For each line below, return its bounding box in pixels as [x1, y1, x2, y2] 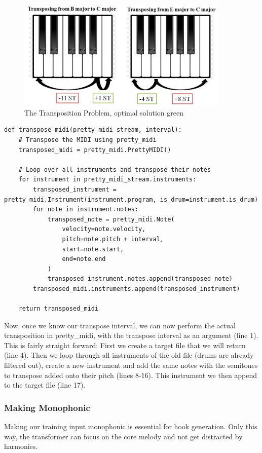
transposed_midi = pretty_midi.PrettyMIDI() [18, 146, 171, 154]
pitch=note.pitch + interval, [62, 235, 164, 243]
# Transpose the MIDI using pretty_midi [18, 136, 157, 143]
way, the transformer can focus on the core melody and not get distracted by [4, 431, 243, 441]
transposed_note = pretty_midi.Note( [47, 215, 175, 223]
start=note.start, [62, 245, 124, 253]
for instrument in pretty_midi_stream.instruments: [18, 176, 197, 183]
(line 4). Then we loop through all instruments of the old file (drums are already [4, 350, 254, 360]
